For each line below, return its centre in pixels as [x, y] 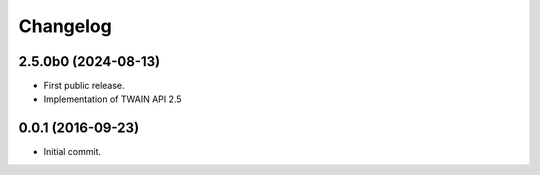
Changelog [65, 26]
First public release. [84, 86]
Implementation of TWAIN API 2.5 [112, 99]
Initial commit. [72, 152]
